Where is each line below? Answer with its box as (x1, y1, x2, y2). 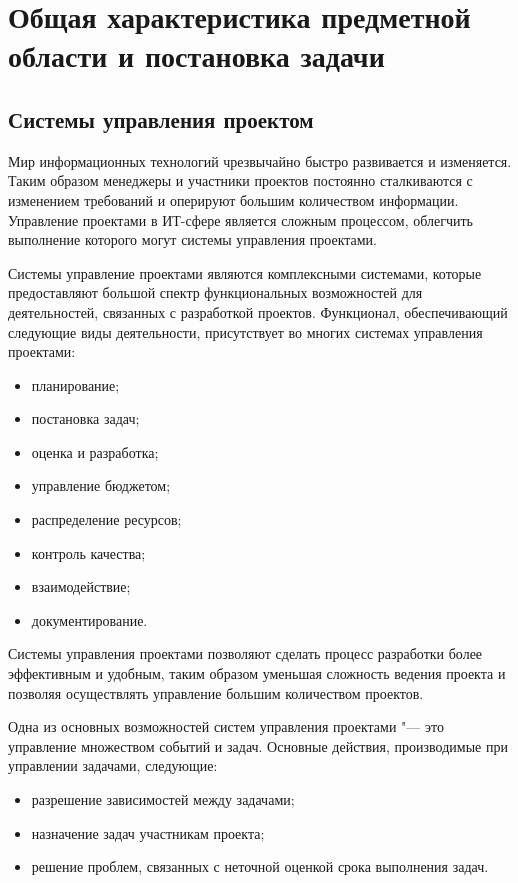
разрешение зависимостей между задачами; (31, 789, 295, 810)
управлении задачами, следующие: (8, 755, 218, 776)
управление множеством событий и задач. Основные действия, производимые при (8, 735, 508, 756)
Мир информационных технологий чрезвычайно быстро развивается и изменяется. (8, 150, 512, 171)
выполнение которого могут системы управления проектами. (8, 229, 377, 250)
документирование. (31, 609, 148, 630)
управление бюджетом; (31, 475, 171, 496)
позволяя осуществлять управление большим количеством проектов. (8, 682, 424, 703)
